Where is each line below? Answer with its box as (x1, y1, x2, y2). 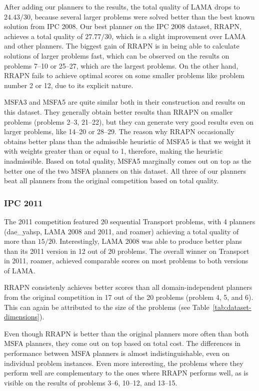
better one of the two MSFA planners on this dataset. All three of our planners (4, 165, 246, 176)
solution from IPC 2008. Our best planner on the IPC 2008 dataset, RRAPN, (4, 21, 242, 32)
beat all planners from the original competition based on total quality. (4, 175, 219, 186)
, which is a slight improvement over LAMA (111, 31, 246, 41)
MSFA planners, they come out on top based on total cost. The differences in (4, 338, 241, 348)
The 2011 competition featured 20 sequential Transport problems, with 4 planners (4, 216, 255, 226)
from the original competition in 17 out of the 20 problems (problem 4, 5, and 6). (4, 292, 253, 302)
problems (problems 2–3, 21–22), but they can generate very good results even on (4, 116, 254, 127)
